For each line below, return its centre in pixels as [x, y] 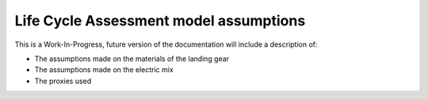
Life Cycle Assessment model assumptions [160, 21]
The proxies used [63, 81]
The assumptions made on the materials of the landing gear [132, 59]
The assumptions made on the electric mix [104, 70]
